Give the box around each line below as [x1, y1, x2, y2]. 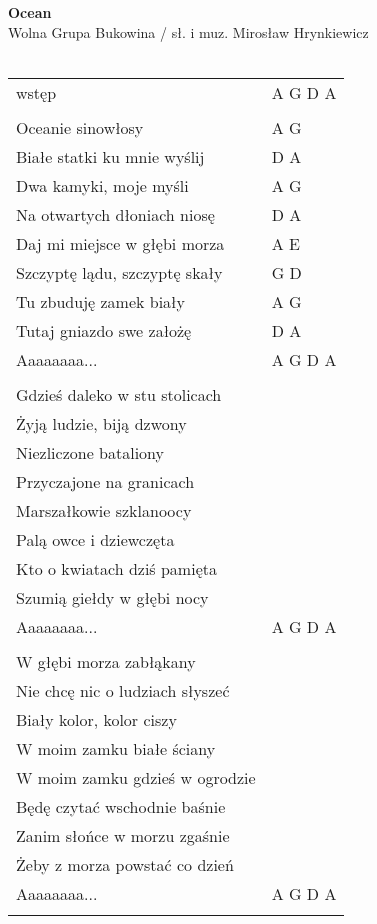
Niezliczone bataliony [16, 440, 165, 464]
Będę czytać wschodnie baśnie [16, 794, 226, 818]
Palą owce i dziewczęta [16, 527, 175, 551]
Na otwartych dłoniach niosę [16, 202, 215, 226]
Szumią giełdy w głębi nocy [16, 585, 209, 609]
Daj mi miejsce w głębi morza [16, 231, 225, 255]
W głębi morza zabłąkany [16, 649, 196, 673]
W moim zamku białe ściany [16, 736, 216, 760]
